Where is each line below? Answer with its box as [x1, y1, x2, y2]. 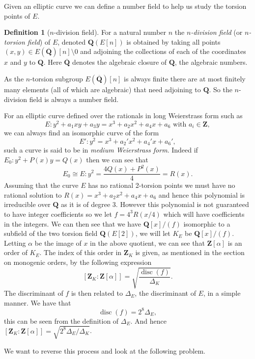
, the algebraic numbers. [174, 57, 248, 67]
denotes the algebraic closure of [72, 57, 167, 67]
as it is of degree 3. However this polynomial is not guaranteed [61, 199, 249, 209]
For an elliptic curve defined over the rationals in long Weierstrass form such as [4, 110, 243, 121]
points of [4, 10, 30, 21]
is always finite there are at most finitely [124, 73, 246, 83]
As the [4, 73, 24, 83]
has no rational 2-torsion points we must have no [88, 180, 235, 190]
